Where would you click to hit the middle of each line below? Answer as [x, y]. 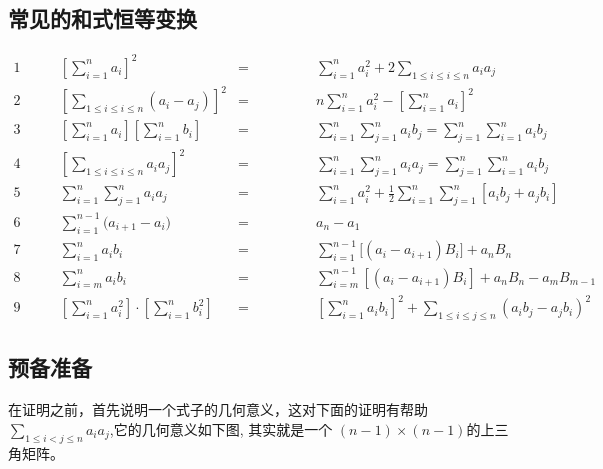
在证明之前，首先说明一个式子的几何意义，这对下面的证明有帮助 [218, 409]
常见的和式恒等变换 [102, 18]
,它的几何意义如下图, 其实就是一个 [221, 428]
